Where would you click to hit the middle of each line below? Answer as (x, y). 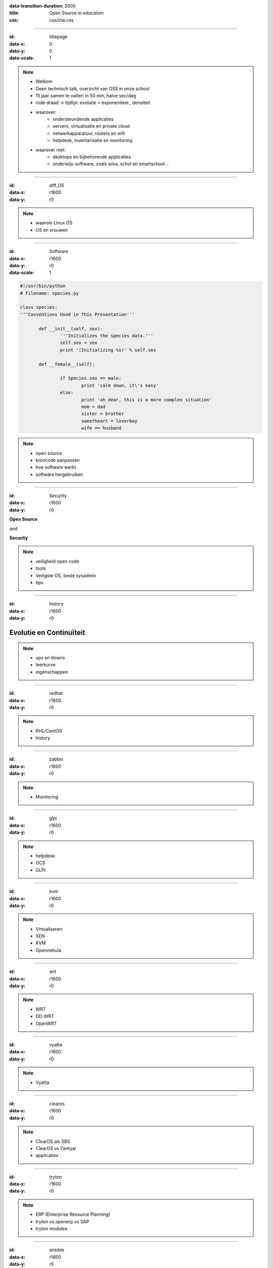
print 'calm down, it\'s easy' (120, 385)
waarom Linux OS (54, 223)
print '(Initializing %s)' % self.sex (108, 350)
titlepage (58, 37)
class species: (39, 307)
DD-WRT (45, 1016)
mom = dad (93, 407)
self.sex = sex (79, 343)
